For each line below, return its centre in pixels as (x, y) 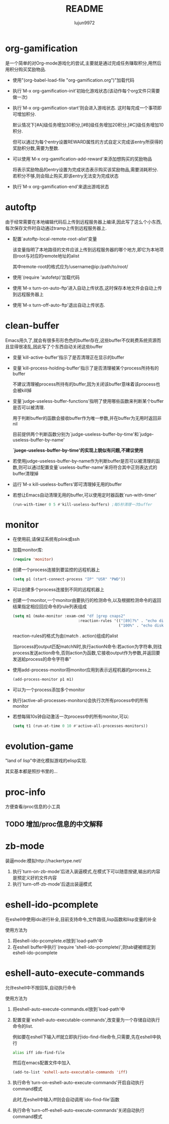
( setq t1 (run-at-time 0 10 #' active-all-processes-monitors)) (80, 726)
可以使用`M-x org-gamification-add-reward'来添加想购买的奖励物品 (82, 159)
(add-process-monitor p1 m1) (43, 679)
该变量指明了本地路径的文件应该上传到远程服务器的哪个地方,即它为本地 (86, 249)
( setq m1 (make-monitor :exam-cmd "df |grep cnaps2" (69, 616)
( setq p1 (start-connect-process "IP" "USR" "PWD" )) (69, 579)
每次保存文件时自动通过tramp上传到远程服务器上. (56, 228)
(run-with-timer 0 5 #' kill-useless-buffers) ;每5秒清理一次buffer (82, 505)
